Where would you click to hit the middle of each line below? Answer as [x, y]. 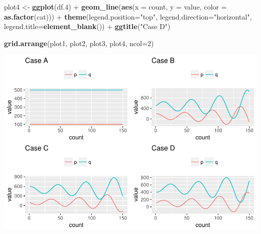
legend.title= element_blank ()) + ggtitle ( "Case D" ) [87, 26]
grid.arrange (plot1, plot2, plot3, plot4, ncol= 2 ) [79, 43]
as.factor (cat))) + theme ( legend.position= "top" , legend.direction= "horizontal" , [128, 16]
